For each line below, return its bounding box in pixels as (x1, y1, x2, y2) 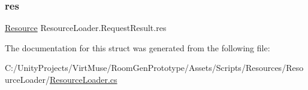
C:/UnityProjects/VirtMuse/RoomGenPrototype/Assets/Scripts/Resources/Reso (5, 61, 304, 74)
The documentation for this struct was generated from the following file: (5, 41, 270, 54)
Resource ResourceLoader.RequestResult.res (5, 21, 167, 34)
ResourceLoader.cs (49, 73, 117, 85)
